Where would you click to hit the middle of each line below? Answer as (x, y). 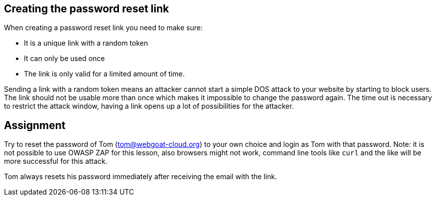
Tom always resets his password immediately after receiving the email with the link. (141, 177)
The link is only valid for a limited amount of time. (104, 74)
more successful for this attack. (56, 161)
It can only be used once (64, 59)
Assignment (35, 125)
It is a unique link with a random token (86, 43)
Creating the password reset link (87, 9)
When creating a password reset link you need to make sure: (104, 28)
